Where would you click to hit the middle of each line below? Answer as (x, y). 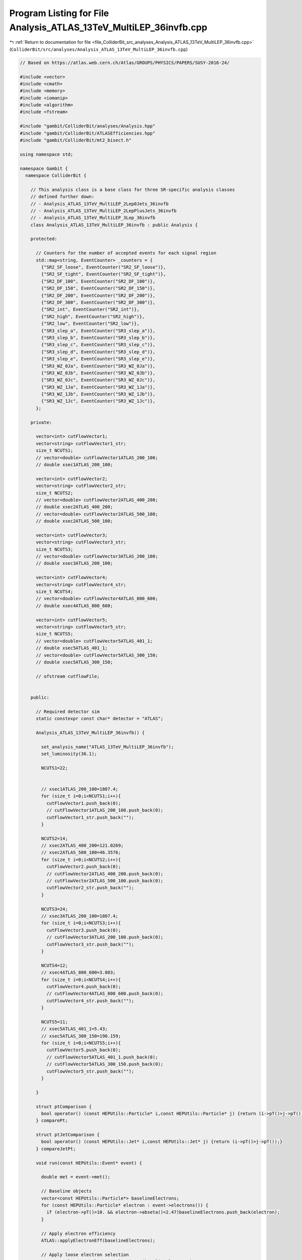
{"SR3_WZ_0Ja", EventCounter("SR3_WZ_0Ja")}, (98, 366)
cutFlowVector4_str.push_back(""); (90, 1001)
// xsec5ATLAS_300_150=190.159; (81, 1036)
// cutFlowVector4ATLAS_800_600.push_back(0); (105, 994)
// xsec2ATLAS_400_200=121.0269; (82, 846)
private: (41, 422)
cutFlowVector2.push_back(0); (83, 867)
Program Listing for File (59, 13)
